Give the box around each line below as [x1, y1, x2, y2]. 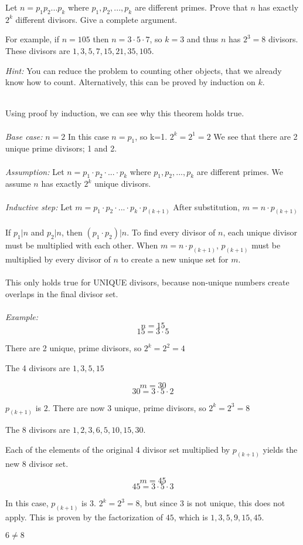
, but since [139, 497, 178, 509]
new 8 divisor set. [5, 457, 69, 469]
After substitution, [173, 200, 240, 213]
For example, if [5, 33, 60, 45]
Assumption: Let [5, 165, 64, 177]
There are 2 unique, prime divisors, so [5, 342, 142, 354]
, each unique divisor [223, 226, 297, 238]
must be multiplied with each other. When [5, 238, 158, 251]
